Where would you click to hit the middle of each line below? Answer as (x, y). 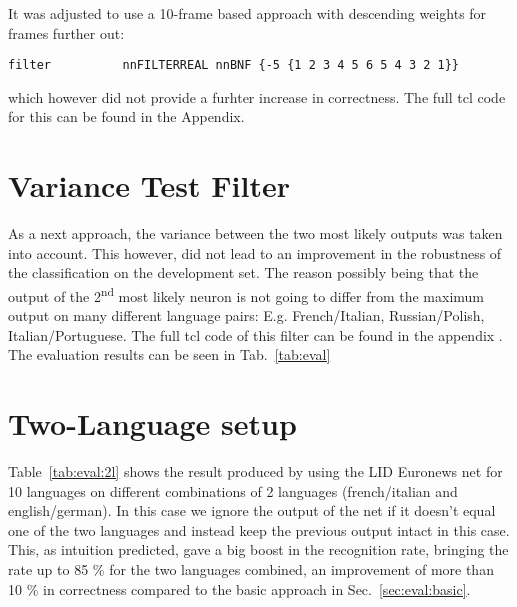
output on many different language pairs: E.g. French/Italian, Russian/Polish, (246, 315)
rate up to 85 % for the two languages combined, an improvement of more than (251, 569)
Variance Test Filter (149, 185)
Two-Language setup (152, 423)
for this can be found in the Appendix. (126, 116)
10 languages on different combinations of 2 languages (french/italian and (233, 490)
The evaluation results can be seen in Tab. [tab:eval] (169, 354)
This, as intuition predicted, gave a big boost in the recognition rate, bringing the (258, 549)
